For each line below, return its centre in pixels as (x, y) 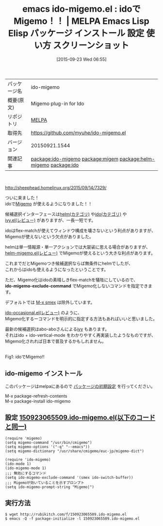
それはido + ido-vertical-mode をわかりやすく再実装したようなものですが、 (81, 335)
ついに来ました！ (22, 198)
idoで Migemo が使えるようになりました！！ (49, 203)
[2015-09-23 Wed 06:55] (81, 59)
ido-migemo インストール (44, 373)
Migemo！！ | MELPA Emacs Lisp (81, 21)
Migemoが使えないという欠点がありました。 (49, 236)
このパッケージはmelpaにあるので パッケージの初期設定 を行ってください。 (80, 386)
